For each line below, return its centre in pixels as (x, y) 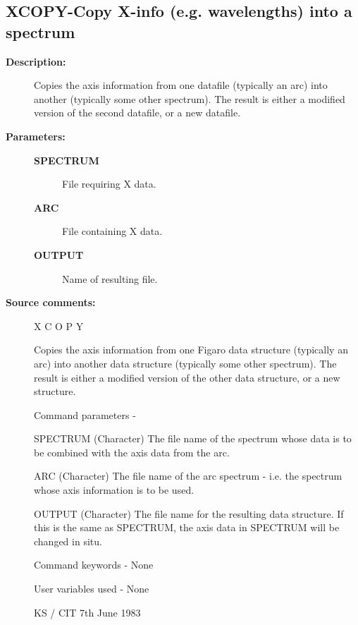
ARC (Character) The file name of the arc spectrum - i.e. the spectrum (188, 476)
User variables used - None (92, 589)
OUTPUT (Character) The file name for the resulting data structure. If (189, 513)
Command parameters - (85, 414)
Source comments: (51, 302)
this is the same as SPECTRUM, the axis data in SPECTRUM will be (187, 527)
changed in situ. (68, 541)
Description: (36, 61)
